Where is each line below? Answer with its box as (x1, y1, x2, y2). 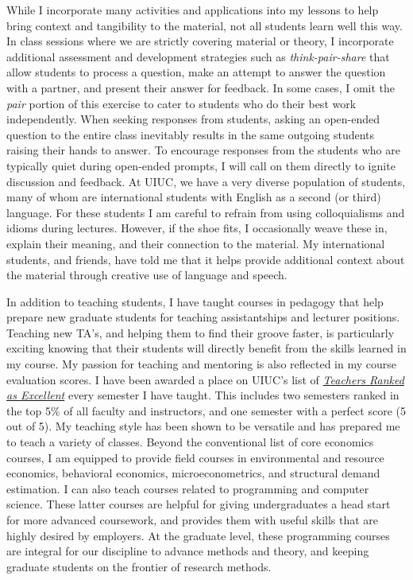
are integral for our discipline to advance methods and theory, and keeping (6, 543, 369, 559)
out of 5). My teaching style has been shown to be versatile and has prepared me (6, 418, 400, 434)
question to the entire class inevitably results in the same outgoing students (6, 126, 375, 142)
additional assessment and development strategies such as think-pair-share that (6, 48, 390, 64)
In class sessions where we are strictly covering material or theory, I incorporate (6, 33, 394, 49)
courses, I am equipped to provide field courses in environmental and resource (6, 449, 384, 465)
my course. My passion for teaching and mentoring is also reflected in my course (6, 356, 397, 372)
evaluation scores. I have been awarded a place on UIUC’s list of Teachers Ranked (6, 371, 404, 387)
